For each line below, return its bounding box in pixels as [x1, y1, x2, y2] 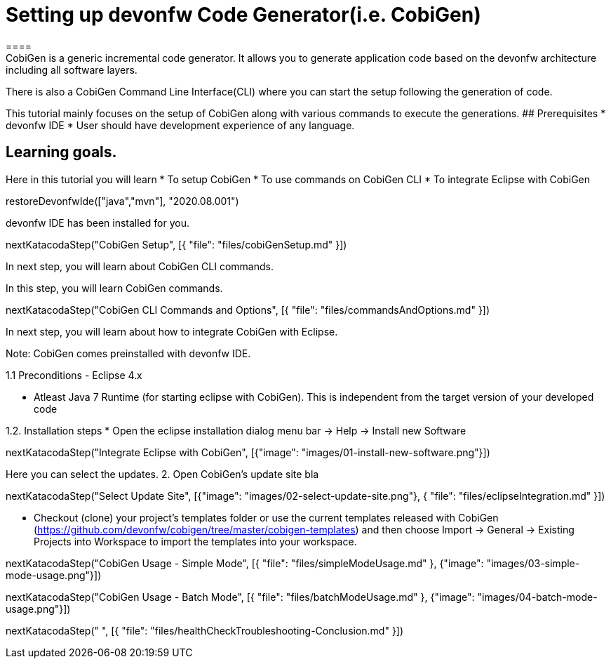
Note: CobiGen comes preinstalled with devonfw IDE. [6, 347, 251, 359]
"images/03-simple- [486, 557, 580, 569]
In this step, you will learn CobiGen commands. [6, 281, 223, 294]
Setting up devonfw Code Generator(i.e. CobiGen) [6, 3, 481, 27]
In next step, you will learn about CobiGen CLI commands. [6, 260, 274, 272]
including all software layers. [6, 63, 137, 76]
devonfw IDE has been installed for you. [6, 216, 189, 229]
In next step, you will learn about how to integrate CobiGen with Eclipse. [6, 325, 338, 338]
